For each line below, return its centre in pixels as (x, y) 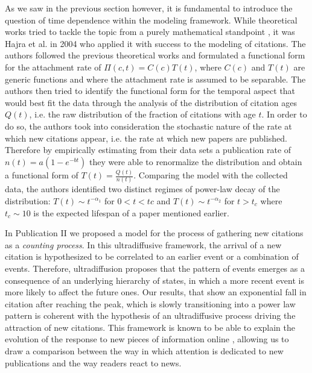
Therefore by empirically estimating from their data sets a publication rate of (148, 150)
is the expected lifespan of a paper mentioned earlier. (131, 212)
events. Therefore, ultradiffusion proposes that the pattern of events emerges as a (155, 268)
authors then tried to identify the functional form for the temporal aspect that (150, 91)
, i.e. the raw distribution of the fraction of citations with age (142, 114)
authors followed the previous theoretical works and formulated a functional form (155, 55)
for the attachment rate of (53, 67)
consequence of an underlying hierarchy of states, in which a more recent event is (154, 280)
